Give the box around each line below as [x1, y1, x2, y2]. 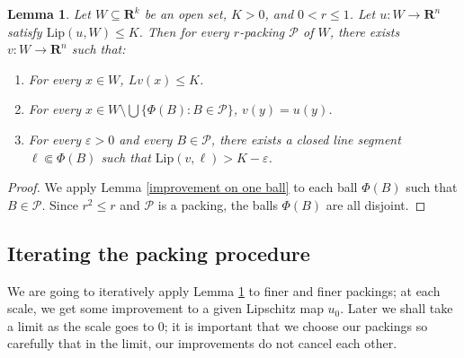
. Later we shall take [340, 299, 453, 318]
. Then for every [138, 22, 229, 40]
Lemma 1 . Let [7, 4, 91, 22]
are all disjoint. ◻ [326, 195, 426, 214]
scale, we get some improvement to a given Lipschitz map [7, 299, 324, 318]
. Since [41, 195, 78, 214]
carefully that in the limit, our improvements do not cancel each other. [7, 334, 397, 353]
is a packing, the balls [157, 195, 278, 214]
